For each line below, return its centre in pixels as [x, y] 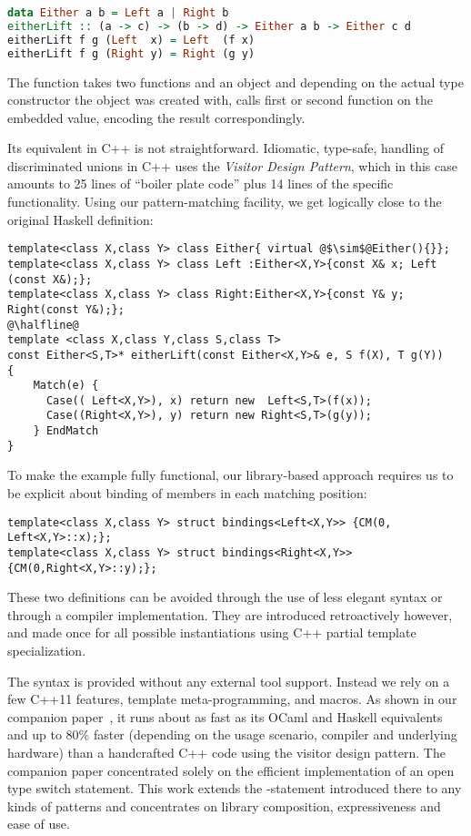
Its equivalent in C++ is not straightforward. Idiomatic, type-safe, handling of [225, 148]
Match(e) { [66, 386]
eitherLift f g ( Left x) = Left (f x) [131, 40]
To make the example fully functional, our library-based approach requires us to [230, 475]
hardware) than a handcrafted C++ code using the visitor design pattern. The [226, 752]
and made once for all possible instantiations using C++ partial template [212, 632]
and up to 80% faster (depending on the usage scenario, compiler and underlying [232, 734]
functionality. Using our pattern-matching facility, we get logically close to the [225, 202]
